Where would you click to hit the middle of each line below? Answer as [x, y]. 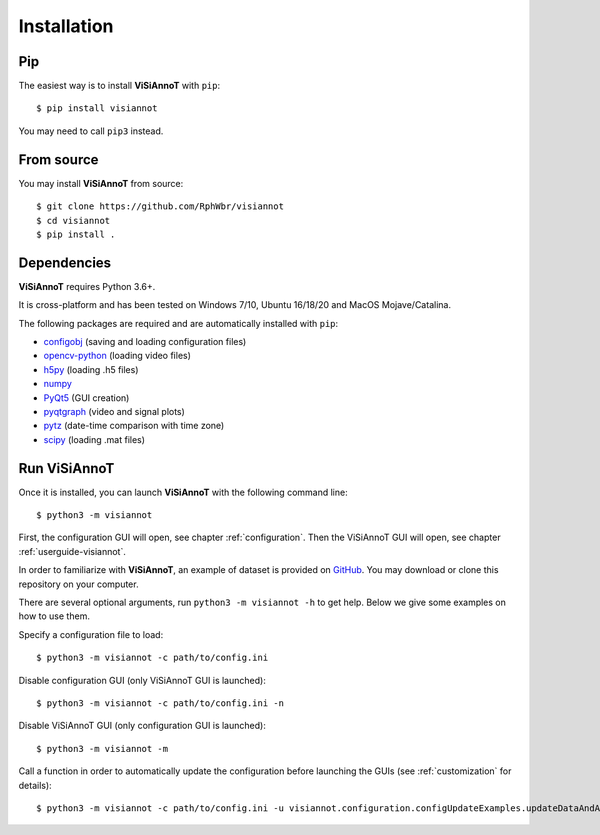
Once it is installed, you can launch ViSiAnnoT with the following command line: [183, 492]
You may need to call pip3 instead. [91, 131]
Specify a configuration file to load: [91, 634]
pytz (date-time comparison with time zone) [134, 426]
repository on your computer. [78, 584]
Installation [66, 26]
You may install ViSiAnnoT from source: [101, 183]
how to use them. [54, 616]
